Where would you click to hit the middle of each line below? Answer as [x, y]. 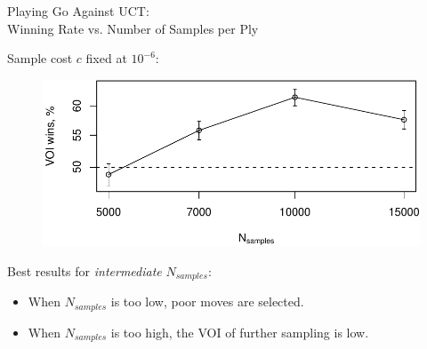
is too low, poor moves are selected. [207, 301]
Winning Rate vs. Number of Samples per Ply [133, 28]
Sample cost [40, 58]
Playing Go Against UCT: [78, 11]
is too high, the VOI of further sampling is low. [240, 332]
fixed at [106, 58]
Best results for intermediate [85, 270]
